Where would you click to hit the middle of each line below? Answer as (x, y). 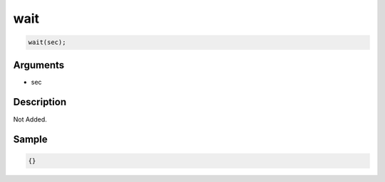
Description (40, 102)
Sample (30, 140)
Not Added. (30, 119)
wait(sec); (47, 42)
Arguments (39, 65)
